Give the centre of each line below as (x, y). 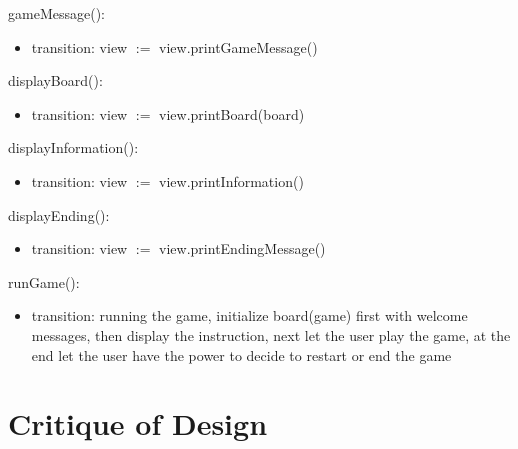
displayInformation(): (73, 147)
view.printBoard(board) (232, 113)
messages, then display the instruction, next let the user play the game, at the (271, 334)
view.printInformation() (231, 180)
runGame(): (44, 281)
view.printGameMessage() (238, 46)
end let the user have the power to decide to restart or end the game (241, 354)
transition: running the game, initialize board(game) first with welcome (249, 315)
